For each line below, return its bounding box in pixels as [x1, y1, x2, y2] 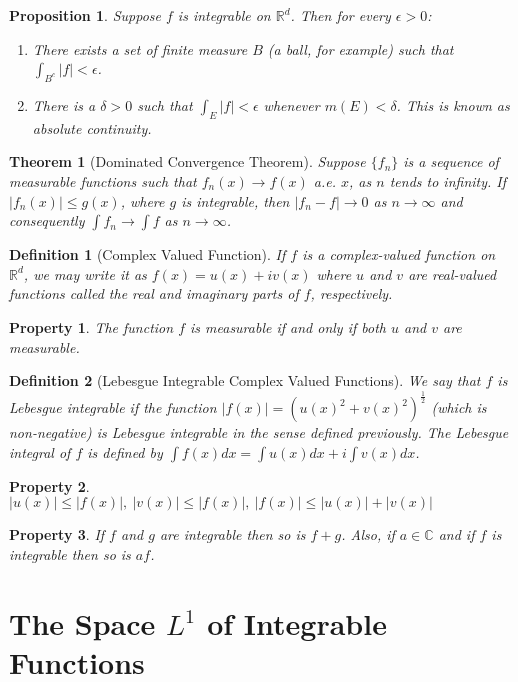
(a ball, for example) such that [267, 38, 454, 59]
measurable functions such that [9, 170, 197, 191]
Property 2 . [9, 475, 90, 496]
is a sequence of [403, 151, 499, 172]
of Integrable [207, 602, 387, 643]
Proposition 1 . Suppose [9, 5, 161, 25]
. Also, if [341, 524, 395, 545]
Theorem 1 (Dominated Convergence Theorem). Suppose [9, 151, 366, 172]
